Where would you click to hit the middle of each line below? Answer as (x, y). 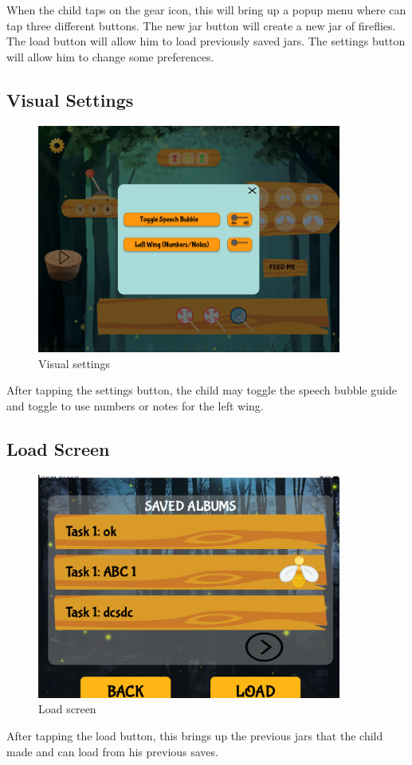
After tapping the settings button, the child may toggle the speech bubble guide (202, 390)
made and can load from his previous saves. (112, 751)
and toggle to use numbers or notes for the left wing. (135, 405)
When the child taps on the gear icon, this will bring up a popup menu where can (206, 10)
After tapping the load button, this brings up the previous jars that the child (195, 736)
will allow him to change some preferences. (110, 56)
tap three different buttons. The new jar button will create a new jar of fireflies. (201, 25)
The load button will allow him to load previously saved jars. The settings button (206, 41)
